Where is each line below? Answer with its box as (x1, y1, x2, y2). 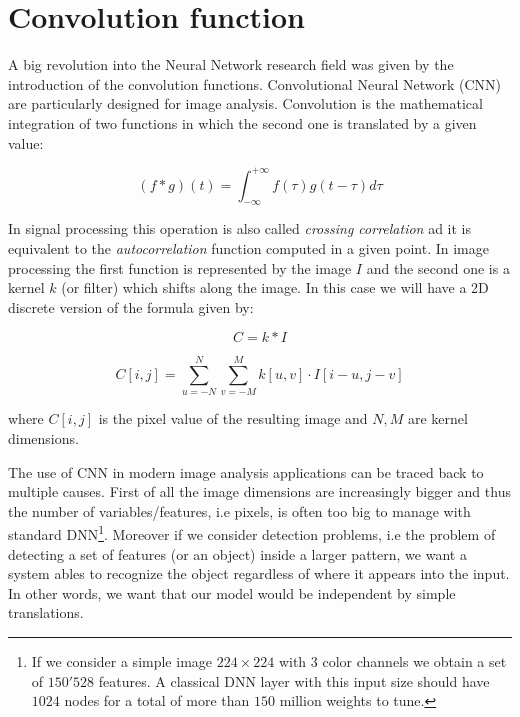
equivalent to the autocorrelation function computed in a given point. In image (8, 237, 489, 258)
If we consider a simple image (31, 651, 213, 672)
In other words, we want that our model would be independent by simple (8, 582, 456, 603)
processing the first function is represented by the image (8, 257, 352, 278)
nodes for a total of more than (64, 690, 250, 711)
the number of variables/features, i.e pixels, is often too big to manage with (8, 500, 471, 521)
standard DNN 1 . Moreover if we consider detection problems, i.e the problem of (8, 521, 496, 545)
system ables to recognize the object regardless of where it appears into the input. (8, 563, 510, 584)
